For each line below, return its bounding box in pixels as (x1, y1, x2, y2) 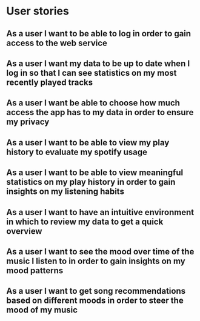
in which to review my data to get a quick (6, 216, 164, 227)
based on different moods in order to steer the (6, 296, 184, 306)
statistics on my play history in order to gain (6, 177, 176, 187)
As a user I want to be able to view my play (6, 137, 170, 148)
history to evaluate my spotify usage (6, 147, 147, 157)
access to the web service (6, 38, 108, 48)
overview (6, 226, 42, 236)
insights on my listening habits (6, 187, 124, 197)
